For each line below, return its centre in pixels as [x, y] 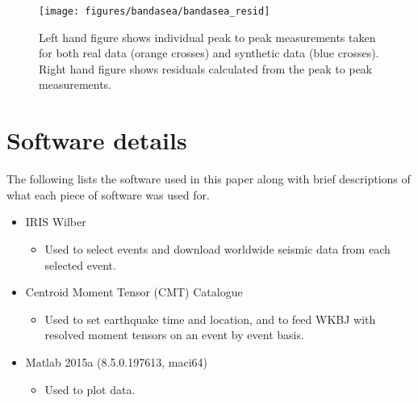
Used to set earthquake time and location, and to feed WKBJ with [210, 319]
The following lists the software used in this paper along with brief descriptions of [209, 179]
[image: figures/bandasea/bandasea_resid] [155, 11]
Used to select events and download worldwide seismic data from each [217, 248]
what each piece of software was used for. [108, 194]
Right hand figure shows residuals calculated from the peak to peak [206, 68]
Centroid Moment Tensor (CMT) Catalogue [134, 292]
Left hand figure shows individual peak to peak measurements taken [207, 37]
